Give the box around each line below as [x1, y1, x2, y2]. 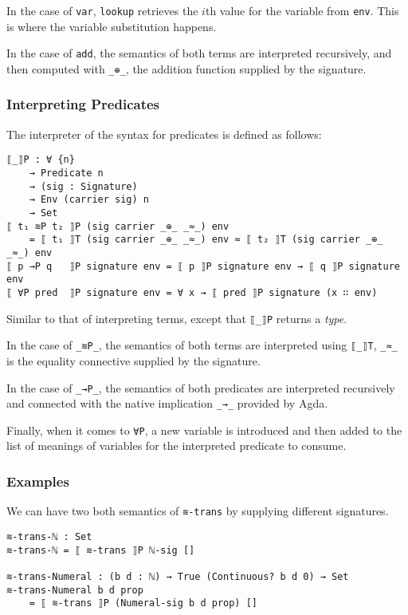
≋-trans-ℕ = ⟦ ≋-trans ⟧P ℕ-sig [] [6, 544, 195, 556]
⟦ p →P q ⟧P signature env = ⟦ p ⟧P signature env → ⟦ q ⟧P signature [6, 260, 400, 272]
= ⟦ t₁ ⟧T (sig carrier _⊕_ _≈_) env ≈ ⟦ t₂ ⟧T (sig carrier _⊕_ [29, 234, 383, 246]
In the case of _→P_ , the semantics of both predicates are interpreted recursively [6, 379, 395, 396]
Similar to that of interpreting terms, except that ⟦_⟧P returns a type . [6, 309, 347, 326]
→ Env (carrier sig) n [29, 194, 149, 206]
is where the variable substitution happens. [6, 18, 217, 34]
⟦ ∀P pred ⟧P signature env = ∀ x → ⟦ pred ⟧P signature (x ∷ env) [6, 286, 378, 298]
